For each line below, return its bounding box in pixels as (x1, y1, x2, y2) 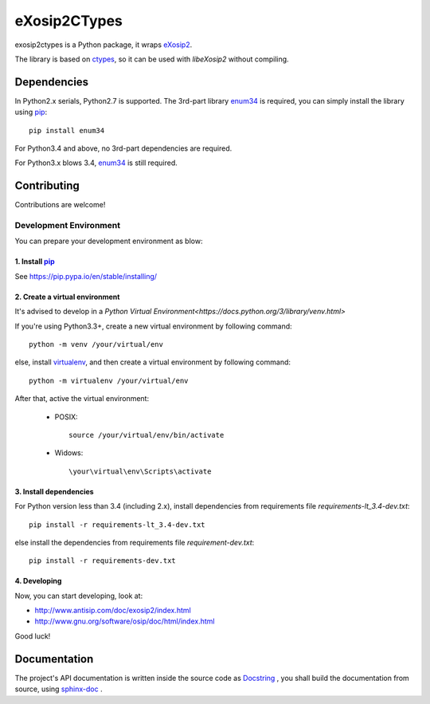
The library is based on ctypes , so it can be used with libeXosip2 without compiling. (14, 54, 290, 64)
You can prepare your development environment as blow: (14, 236, 203, 246)
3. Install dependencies (14, 486, 95, 496)
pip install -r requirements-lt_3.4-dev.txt (29, 520, 206, 529)
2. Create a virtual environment (14, 292, 120, 301)
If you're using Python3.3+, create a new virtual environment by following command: (14, 321, 292, 331)
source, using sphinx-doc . (14, 684, 103, 694)
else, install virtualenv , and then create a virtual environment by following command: (14, 357, 291, 367)
